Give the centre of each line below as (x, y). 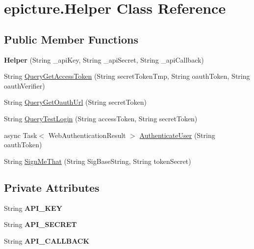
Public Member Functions (71, 39)
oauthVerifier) (25, 85)
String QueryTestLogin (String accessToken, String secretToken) (101, 118)
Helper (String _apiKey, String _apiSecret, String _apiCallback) (104, 59)
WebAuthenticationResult (87, 135)
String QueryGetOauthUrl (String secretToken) (75, 102)
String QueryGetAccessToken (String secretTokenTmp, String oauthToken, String (127, 76)
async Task (21, 135)
